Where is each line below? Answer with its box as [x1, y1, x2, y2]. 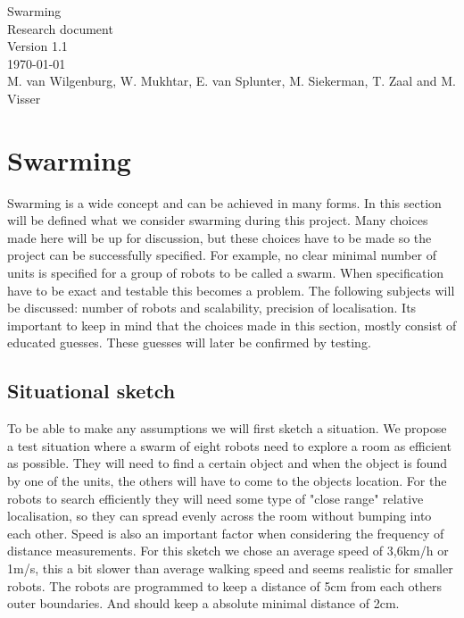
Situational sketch [7, 377, 176, 405]
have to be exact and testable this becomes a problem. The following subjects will [7, 280, 455, 299]
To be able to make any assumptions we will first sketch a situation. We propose [7, 419, 447, 438]
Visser [7, 88, 41, 107]
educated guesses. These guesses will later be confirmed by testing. [7, 333, 371, 352]
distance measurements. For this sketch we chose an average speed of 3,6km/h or [7, 541, 449, 560]
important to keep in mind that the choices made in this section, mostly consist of [7, 315, 457, 334]
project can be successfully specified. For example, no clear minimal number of [7, 246, 436, 264]
